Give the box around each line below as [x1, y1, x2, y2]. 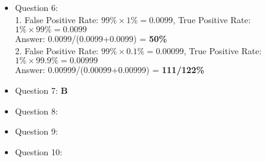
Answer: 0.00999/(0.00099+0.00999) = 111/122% [15, 63, 205, 76]
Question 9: [15, 125, 58, 138]
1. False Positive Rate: [15, 13, 99, 26]
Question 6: [15, 1, 58, 13]
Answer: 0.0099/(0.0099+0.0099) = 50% [15, 32, 167, 45]
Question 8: [15, 104, 58, 117]
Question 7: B [15, 83, 68, 96]
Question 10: [15, 145, 62, 158]
